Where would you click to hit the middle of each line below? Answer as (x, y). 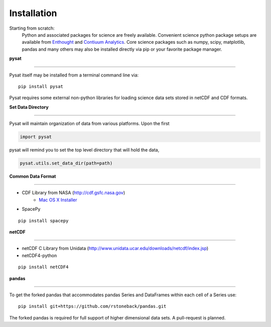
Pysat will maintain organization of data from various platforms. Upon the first (90, 124)
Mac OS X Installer (58, 200)
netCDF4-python (39, 255)
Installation (33, 13)
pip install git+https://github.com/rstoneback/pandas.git (92, 306)
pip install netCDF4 (43, 267)
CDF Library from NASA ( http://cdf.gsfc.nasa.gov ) (74, 193)
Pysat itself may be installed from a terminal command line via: (74, 75)
